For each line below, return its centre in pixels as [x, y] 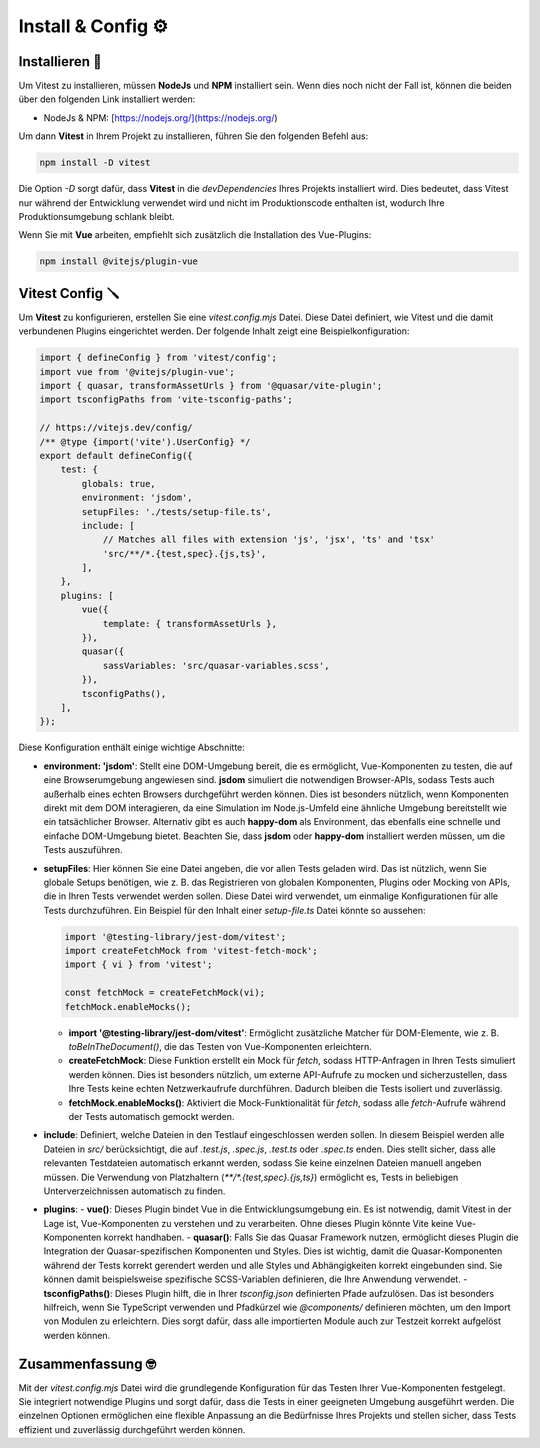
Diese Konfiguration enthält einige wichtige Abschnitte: [131, 747]
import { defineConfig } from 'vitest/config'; [158, 358]
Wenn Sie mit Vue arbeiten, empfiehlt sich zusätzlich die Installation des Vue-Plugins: [195, 235]
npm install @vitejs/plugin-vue [119, 261]
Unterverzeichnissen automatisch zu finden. [134, 1191]
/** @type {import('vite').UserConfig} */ [145, 441]
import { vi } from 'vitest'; [138, 964]
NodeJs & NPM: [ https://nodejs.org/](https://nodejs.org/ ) [161, 117]
